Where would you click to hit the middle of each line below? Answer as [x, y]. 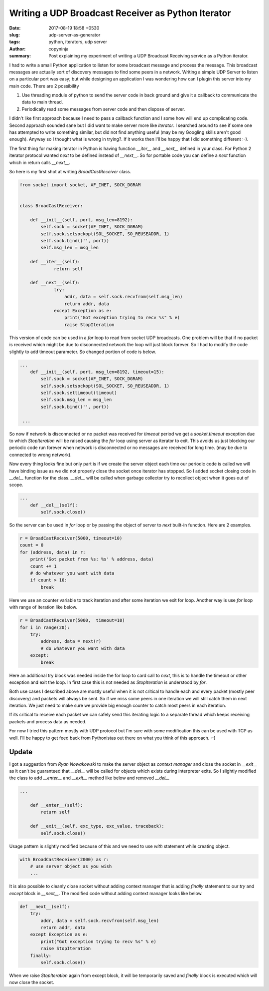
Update [21, 752]
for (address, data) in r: [53, 552]
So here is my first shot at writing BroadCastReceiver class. [70, 171]
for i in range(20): [45, 627]
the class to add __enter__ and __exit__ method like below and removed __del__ [89, 778]
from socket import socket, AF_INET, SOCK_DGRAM [80, 185]
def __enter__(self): [57, 805]
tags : [15, 42]
